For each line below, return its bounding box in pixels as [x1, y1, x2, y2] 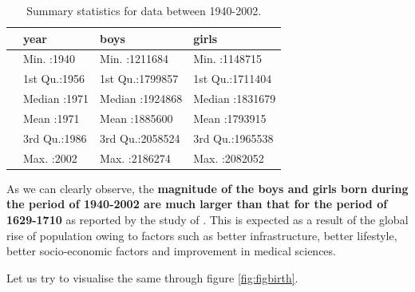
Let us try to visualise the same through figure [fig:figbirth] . [6, 269, 298, 286]
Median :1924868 [100, 90, 183, 107]
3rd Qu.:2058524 [100, 129, 180, 146]
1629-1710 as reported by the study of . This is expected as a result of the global [6, 211, 409, 227]
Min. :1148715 [193, 50, 263, 67]
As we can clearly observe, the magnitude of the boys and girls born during [6, 180, 409, 196]
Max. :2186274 [100, 149, 171, 166]
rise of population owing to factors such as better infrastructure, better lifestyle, [6, 227, 397, 243]
